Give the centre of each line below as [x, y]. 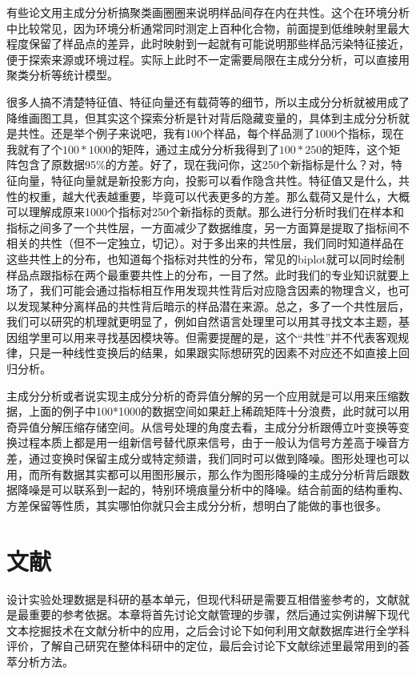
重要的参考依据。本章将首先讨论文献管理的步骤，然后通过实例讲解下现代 [219, 615]
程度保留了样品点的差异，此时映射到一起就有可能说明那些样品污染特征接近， [208, 44]
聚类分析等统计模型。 [62, 75]
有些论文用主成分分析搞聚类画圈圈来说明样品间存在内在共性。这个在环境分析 [208, 12]
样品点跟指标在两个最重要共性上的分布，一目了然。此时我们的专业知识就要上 [208, 274]
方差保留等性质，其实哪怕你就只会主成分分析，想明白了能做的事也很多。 [197, 505]
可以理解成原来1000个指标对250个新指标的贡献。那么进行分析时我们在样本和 [205, 212]
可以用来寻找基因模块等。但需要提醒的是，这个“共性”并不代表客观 [224, 337]
